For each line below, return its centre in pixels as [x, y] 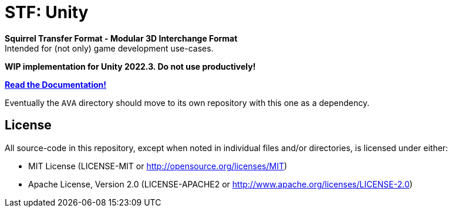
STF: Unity [47, 12]
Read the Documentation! [56, 84]
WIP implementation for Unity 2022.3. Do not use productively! [130, 66]
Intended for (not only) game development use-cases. [109, 48]
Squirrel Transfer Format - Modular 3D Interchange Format [121, 38]
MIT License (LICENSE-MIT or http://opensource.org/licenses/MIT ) [158, 166]
